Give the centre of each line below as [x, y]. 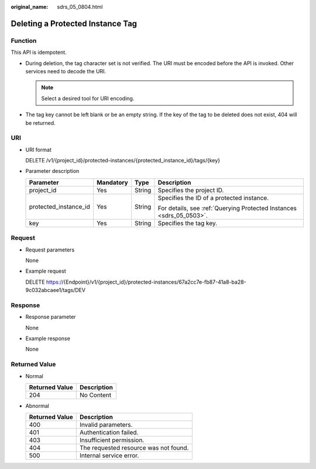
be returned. [40, 123]
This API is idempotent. [39, 52]
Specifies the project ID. [191, 190]
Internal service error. [109, 456]
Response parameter [51, 317]
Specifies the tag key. [188, 223]
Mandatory [112, 182]
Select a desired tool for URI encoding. [88, 98]
